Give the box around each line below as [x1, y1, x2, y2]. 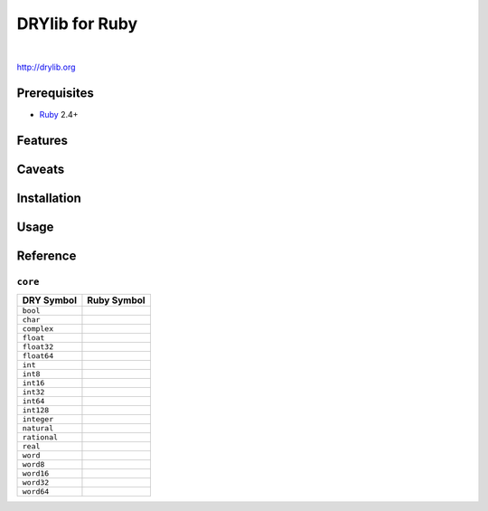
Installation [16, 190, 81, 205]
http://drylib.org [16, 62, 76, 72]
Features [16, 132, 68, 148]
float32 [22, 342, 54, 352]
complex [22, 324, 54, 334]
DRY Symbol [22, 294, 77, 307]
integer [22, 414, 54, 424]
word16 [22, 468, 50, 478]
